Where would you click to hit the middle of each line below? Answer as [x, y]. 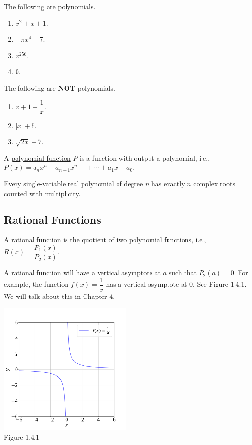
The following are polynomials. [50, 6]
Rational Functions [52, 219]
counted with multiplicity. [42, 193]
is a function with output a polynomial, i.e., [145, 157]
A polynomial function [37, 157]
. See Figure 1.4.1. [220, 284]
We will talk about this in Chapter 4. [59, 296]
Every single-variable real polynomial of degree [74, 183]
